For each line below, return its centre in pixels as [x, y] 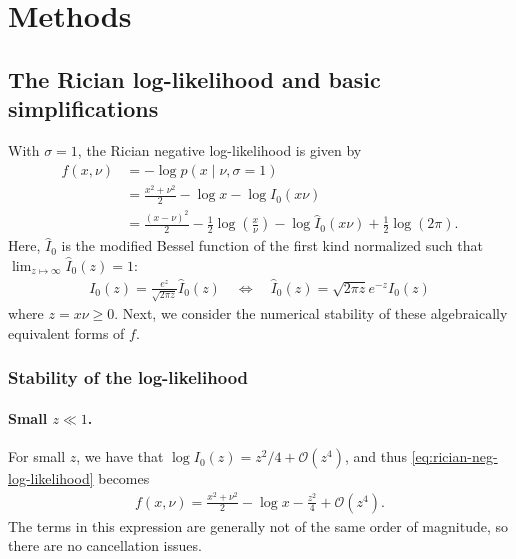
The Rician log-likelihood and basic [194, 78]
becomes [124, 478]
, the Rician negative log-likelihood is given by [219, 149]
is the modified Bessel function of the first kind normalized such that [272, 245]
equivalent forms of [66, 332]
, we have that [120, 456]
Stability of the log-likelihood [128, 377]
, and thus [376, 456]
